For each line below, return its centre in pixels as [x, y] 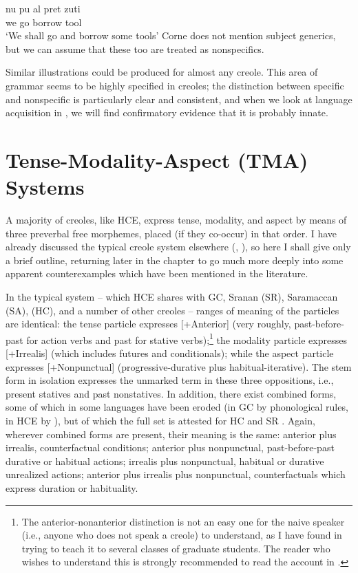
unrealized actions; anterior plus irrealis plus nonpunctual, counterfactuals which [176, 474]
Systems [45, 187]
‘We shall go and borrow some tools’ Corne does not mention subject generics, [171, 35]
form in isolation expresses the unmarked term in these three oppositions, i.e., [170, 380]
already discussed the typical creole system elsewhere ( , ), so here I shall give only [178, 247]
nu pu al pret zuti [43, 8]
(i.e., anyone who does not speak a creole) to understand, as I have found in [182, 535]
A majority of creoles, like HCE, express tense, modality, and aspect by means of [176, 220]
